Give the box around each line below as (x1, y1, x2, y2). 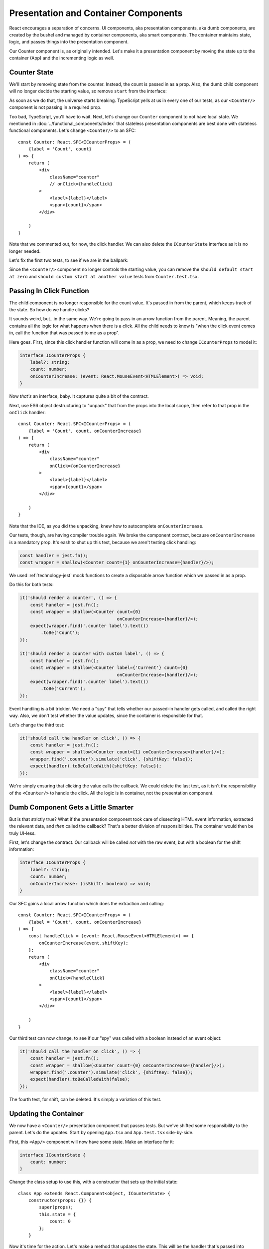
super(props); (39, 1205, 74, 1210)
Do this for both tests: (9, 582, 54, 588)
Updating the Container (9, 1109, 84, 1118)
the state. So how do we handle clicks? (9, 307, 90, 313)
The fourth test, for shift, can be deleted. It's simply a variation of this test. (9, 1096, 162, 1102)
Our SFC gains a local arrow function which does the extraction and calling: (9, 900, 164, 906)
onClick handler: (9, 409, 46, 415)
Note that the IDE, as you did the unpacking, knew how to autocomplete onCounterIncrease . (9, 523, 204, 529)
